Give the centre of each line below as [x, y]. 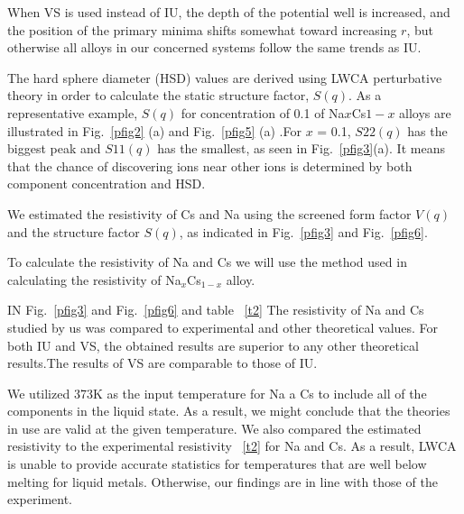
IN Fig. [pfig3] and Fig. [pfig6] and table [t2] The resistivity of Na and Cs [216, 310]
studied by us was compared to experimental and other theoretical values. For [223, 327]
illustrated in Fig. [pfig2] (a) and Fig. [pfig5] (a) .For [154, 130]
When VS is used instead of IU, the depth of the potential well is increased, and [229, 12]
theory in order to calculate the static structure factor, [158, 95]
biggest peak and [54, 148]
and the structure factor [74, 231]
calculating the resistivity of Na [94, 279]
